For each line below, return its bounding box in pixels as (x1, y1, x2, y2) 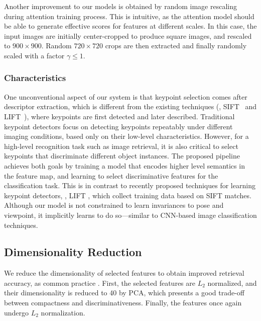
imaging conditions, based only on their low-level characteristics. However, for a (4, 131, 249, 141)
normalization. (41, 307, 85, 317)
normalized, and (207, 277, 257, 288)
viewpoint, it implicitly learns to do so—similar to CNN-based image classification (4, 209, 257, 220)
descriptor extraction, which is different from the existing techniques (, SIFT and (4, 101, 257, 112)
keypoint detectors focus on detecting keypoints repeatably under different (4, 121, 233, 131)
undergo (4, 307, 29, 317)
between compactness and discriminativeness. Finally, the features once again (4, 297, 242, 308)
